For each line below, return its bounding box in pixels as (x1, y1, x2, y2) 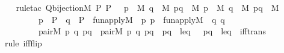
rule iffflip (5, 36, 42, 49)
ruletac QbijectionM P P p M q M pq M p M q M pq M (16, 1, 279, 13)
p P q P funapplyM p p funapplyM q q (38, 13, 225, 25)
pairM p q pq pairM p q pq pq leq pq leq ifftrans (38, 25, 266, 37)
